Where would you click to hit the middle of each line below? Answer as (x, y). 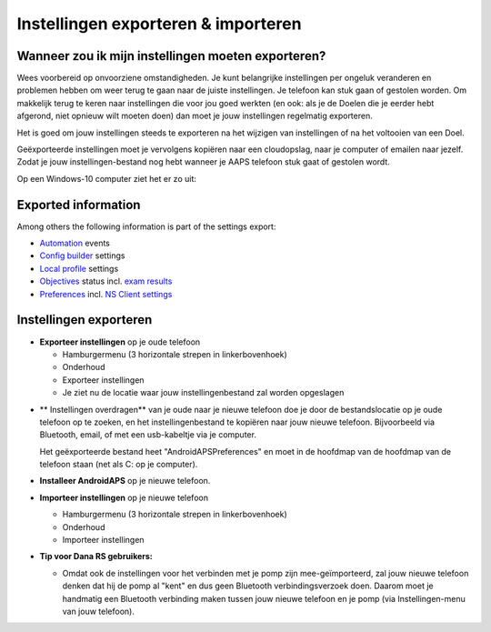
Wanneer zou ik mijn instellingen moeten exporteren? (171, 56)
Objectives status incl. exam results (106, 281)
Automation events (75, 243)
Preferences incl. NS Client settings (106, 294)
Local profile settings (79, 268)
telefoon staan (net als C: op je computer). (119, 465)
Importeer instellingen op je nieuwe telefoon (124, 497)
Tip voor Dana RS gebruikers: (96, 557)
